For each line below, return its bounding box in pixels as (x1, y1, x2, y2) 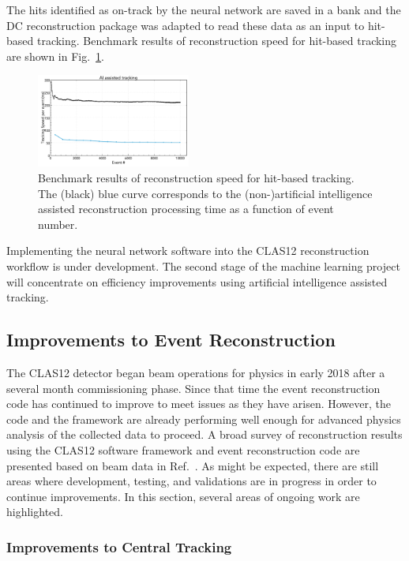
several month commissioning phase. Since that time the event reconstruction (6, 380, 381, 396)
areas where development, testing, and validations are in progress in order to (6, 473, 377, 489)
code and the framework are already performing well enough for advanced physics (6, 410, 401, 427)
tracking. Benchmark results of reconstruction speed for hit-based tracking (36, 32, 397, 49)
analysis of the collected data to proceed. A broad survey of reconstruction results (6, 426, 403, 443)
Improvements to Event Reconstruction (6, 327, 336, 352)
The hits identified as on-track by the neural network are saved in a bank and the (6, 2, 401, 17)
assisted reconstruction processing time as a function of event (38, 200, 334, 217)
